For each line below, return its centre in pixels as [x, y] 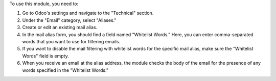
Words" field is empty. [45, 56]
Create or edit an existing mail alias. [60, 28]
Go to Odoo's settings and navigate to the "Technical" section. [88, 13]
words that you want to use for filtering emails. [71, 41]
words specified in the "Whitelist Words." [65, 70]
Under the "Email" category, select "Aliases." [69, 20]
